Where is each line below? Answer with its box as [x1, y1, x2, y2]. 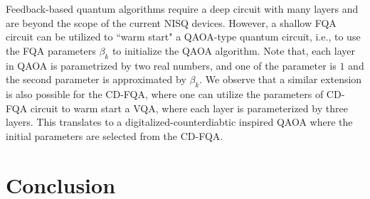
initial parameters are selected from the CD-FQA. [6, 128, 223, 143]
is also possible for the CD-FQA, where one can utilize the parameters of [6, 86, 324, 101]
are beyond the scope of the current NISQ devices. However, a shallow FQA [6, 15, 337, 30]
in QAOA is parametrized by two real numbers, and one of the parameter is [6, 58, 337, 72]
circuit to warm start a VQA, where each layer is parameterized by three [30, 100, 348, 115]
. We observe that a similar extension [199, 72, 362, 87]
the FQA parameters [6, 43, 96, 58]
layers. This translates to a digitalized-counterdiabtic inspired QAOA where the [6, 114, 353, 129]
